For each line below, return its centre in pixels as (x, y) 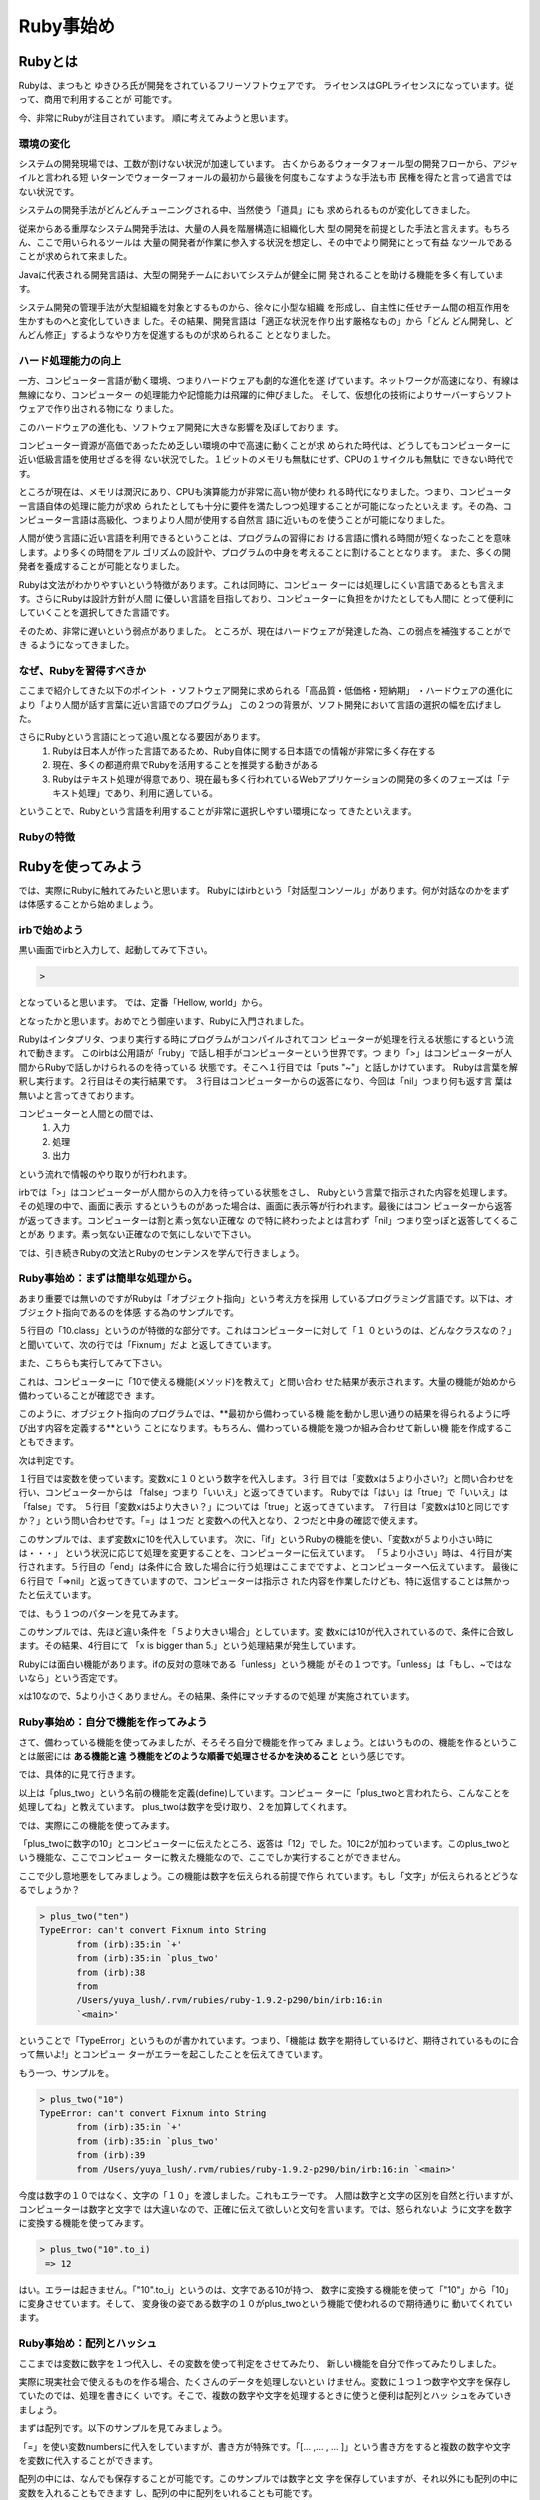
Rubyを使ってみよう (81, 866)
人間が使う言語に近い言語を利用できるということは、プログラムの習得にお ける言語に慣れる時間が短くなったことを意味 (265, 538)
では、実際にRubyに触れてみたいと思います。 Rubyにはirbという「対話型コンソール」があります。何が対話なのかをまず (264, 890)
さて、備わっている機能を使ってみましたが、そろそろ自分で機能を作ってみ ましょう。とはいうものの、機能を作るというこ (268, 1742)
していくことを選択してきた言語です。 (96, 612)
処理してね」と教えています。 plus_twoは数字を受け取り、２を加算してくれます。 (185, 1807)
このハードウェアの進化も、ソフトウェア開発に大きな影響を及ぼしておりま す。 (181, 427)
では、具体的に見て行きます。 (79, 1774)
